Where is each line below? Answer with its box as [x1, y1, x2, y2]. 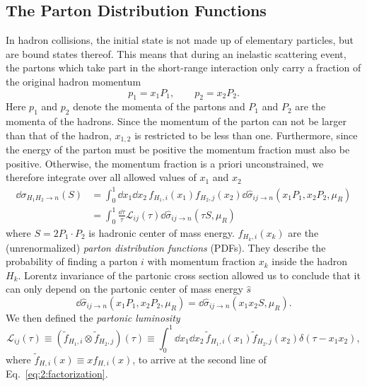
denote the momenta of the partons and [73, 99, 245, 114]
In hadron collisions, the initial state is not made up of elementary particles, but [6, 33, 354, 47]
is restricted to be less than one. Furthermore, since [134, 127, 358, 142]
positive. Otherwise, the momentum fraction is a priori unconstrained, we [6, 156, 324, 170]
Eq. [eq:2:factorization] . [6, 366, 108, 381]
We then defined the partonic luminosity [6, 310, 180, 324]
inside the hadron [272, 254, 348, 269]
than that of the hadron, [6, 127, 112, 142]
